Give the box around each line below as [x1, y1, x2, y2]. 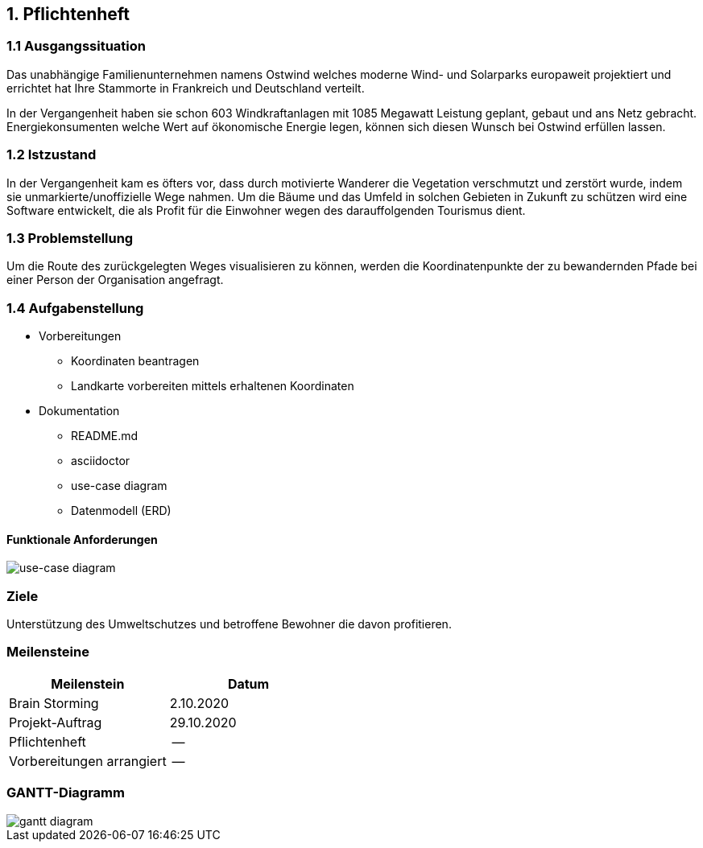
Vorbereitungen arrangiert [9, 752, 167, 769]
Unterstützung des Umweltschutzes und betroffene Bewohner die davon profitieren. [6, 617, 452, 632]
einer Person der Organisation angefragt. [6, 273, 224, 287]
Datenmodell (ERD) [71, 504, 172, 518]
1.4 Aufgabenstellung [6, 299, 144, 316]
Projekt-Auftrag [9, 714, 102, 731]
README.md [71, 429, 139, 443]
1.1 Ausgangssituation [6, 38, 146, 55]
